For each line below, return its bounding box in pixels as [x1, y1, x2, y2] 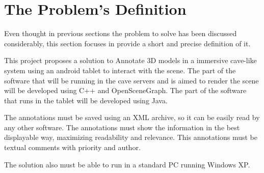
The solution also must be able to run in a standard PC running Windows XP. [4, 159, 250, 169]
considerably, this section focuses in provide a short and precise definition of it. [4, 38, 251, 48]
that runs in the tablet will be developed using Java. [4, 95, 168, 105]
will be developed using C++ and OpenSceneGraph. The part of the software [4, 85, 247, 96]
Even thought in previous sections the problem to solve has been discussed [4, 28, 237, 39]
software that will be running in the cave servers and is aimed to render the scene [4, 75, 259, 85]
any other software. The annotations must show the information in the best [4, 122, 240, 132]
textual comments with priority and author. [4, 142, 141, 153]
